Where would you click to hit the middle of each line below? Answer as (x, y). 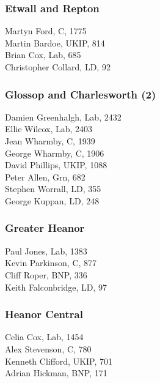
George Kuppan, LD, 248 (52, 200)
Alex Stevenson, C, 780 (48, 348)
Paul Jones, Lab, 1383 (46, 251)
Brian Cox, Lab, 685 (43, 55)
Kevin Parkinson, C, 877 (51, 263)
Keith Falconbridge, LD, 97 (56, 287)
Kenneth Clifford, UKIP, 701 (59, 361)
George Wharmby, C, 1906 (55, 153)
